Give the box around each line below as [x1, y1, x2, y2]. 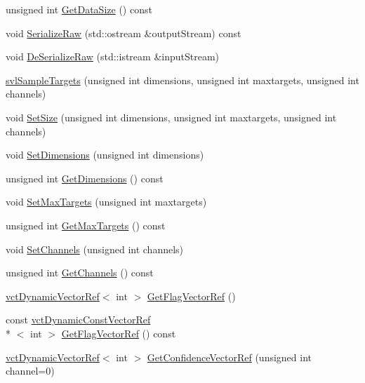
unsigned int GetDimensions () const [6, 170, 164, 185]
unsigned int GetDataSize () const [6, 2, 152, 16]
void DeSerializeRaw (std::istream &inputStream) [6, 49, 220, 64]
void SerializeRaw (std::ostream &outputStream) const [6, 25, 241, 40]
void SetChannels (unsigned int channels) [6, 241, 184, 256]
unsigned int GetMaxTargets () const [6, 217, 166, 232]
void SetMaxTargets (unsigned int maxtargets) [6, 194, 207, 209]
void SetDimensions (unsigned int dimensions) [6, 147, 204, 162]
